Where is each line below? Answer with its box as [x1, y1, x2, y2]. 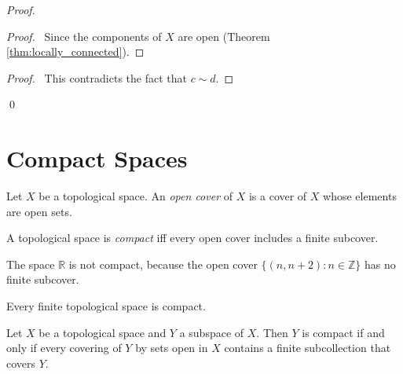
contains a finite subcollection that [224, 339, 391, 356]
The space [6, 255, 55, 272]
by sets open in [135, 339, 208, 356]
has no [364, 255, 396, 272]
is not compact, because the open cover [68, 255, 258, 272]
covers [6, 354, 36, 371]
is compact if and [302, 324, 385, 340]
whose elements [323, 188, 397, 204]
